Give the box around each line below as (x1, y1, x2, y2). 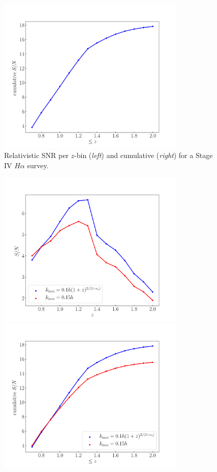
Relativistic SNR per (4, 150, 69, 161)
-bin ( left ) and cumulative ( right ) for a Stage (74, 150, 213, 161)
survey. (27, 160, 49, 170)
